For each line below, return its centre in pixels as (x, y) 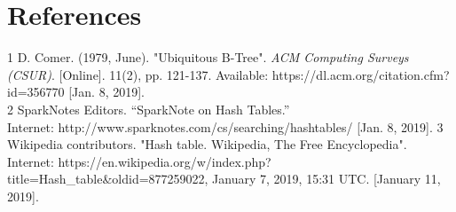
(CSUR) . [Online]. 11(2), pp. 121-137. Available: (138, 74)
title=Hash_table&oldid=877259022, (108, 179)
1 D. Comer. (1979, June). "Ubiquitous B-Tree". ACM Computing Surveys (208, 57)
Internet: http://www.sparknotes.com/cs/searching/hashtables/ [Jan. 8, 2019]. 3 (225, 126)
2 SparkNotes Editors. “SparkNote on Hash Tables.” (149, 109)
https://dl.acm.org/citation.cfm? (361, 74)
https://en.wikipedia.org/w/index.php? (165, 161)
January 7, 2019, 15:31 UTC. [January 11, (326, 179)
